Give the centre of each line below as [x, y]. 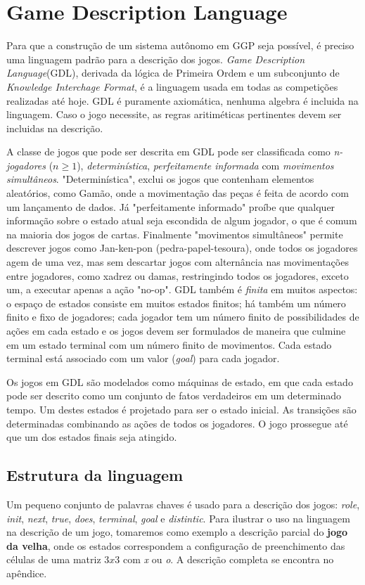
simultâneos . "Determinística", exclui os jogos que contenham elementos [160, 179]
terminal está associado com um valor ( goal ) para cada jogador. [143, 358]
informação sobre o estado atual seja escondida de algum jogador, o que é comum [182, 220]
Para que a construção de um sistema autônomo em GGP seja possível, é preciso [180, 45]
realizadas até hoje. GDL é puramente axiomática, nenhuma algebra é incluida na [182, 100]
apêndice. [27, 573]
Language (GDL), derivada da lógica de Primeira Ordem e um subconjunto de [173, 73]
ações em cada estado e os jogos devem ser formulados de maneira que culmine [176, 330]
